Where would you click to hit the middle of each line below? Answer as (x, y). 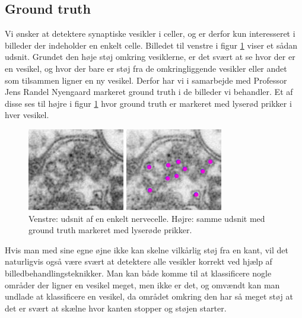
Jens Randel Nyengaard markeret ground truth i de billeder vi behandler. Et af (149, 92)
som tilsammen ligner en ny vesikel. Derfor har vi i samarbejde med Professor (146, 80)
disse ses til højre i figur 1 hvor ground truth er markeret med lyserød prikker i (148, 103)
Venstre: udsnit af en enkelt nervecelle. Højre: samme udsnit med (147, 218)
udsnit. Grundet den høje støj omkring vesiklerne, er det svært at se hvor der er (150, 57)
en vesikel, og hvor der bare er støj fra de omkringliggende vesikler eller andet (146, 68)
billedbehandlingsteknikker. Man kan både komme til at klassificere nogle (138, 273)
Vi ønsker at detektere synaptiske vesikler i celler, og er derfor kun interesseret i (150, 34)
